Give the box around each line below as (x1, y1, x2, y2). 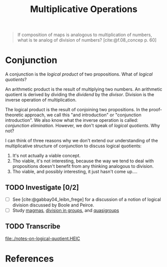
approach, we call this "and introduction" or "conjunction (24, 112, 142, 118)
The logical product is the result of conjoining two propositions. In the (5, 107, 148, 113)
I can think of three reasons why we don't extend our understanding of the (5, 138, 158, 144)
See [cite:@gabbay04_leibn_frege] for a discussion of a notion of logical (12, 196, 161, 202)
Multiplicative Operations (30, 4, 138, 15)
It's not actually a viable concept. (12, 153, 81, 159)
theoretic (5, 112, 24, 118)
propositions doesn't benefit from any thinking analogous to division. (12, 163, 154, 169)
